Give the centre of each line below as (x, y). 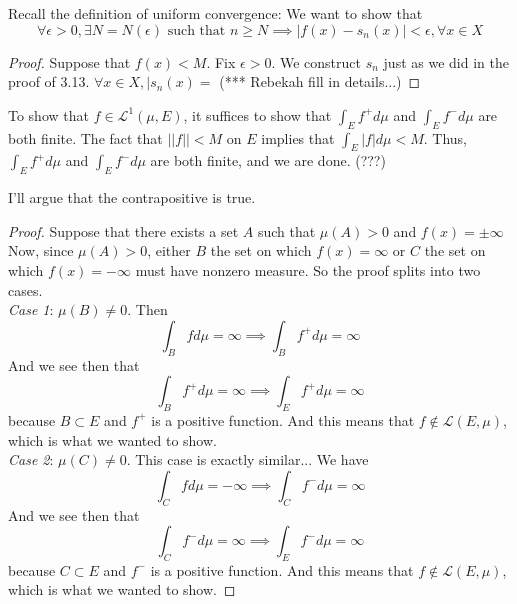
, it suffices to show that (257, 114)
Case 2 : (31, 459)
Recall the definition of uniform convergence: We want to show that (215, 13)
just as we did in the (446, 61)
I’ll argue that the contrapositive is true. (132, 197)
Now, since (41, 250)
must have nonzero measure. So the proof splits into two (308, 269)
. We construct (316, 61)
